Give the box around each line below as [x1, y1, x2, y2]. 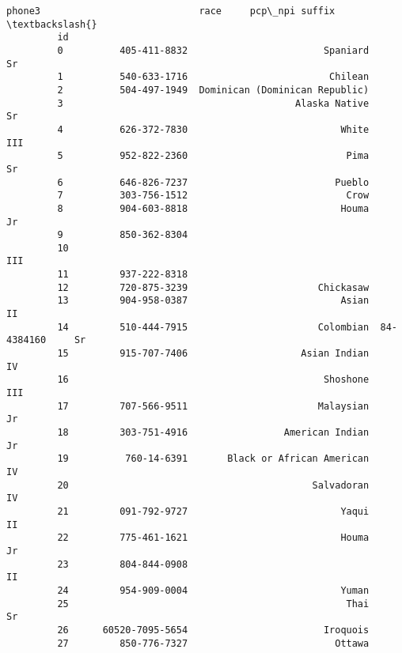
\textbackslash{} [6, 18, 97, 30]
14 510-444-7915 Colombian [57, 321, 370, 333]
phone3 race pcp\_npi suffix [6, 6, 336, 17]
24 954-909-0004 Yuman [57, 584, 370, 596]
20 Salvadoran [57, 479, 370, 491]
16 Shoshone [57, 374, 370, 386]
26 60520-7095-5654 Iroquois [57, 624, 370, 636]
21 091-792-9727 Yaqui [57, 505, 370, 517]
